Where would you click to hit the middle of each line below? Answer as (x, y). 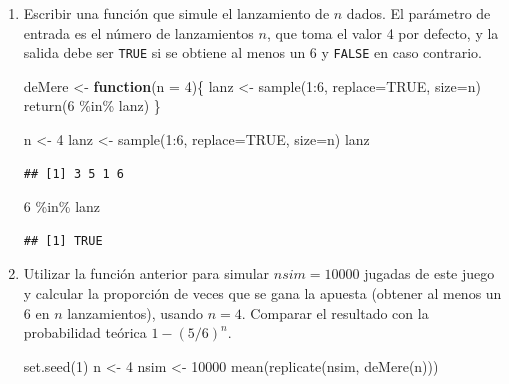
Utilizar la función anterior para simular (146, 273)
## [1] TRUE (63, 240)
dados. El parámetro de (418, 13)
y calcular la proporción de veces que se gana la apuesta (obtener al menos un (262, 293)
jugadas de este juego (429, 273)
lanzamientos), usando (135, 312)
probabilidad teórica (85, 332)
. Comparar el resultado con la (335, 312)
